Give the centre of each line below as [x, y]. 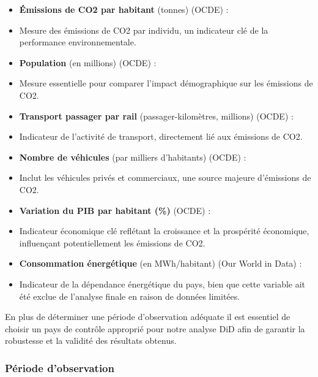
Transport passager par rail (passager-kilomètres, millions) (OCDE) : [156, 116]
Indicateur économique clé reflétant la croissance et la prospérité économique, [164, 231]
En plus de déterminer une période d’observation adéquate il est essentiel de [148, 317]
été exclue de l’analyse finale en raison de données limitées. [130, 296]
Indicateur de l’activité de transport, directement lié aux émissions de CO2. [161, 136]
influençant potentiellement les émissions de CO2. [112, 242]
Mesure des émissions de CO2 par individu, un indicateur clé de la [144, 30]
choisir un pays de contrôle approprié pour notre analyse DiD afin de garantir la [155, 328]
